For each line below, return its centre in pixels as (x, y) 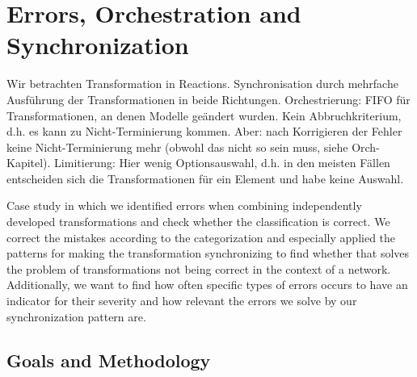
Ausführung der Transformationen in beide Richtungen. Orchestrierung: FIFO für (208, 99)
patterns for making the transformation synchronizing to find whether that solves (208, 253)
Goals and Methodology (109, 360)
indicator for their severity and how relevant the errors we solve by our (182, 301)
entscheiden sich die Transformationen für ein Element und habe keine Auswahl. (205, 178)
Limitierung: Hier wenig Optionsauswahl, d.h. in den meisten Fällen (222, 163)
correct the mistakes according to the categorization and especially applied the (201, 237)
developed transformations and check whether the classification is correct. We (198, 222)
